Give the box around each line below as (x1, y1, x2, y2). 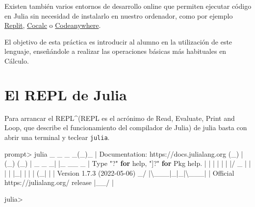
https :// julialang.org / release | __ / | (4, 177, 114, 187)
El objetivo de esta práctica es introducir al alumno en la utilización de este (4, 36, 232, 46)
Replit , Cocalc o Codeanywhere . (4, 20, 101, 30)
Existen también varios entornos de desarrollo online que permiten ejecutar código (4, 1, 252, 11)
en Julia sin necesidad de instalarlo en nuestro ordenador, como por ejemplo (4, 10, 233, 21)
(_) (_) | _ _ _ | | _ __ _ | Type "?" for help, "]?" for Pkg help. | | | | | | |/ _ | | (4, 158, 251, 168)
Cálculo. (4, 55, 29, 66)
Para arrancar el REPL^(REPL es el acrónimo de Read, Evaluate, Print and (4, 113, 235, 123)
